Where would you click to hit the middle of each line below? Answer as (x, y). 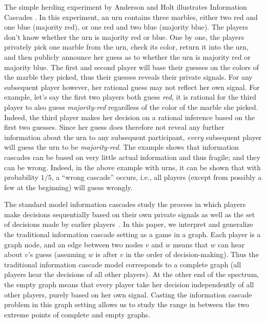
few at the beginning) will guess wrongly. (68, 187)
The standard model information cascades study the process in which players (125, 204)
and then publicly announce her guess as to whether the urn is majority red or (127, 56)
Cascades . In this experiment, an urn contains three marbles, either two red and (131, 17)
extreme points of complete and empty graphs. (77, 314)
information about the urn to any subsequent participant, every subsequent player (133, 137)
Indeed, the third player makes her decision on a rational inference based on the (130, 117)
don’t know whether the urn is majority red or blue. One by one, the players (124, 37)
